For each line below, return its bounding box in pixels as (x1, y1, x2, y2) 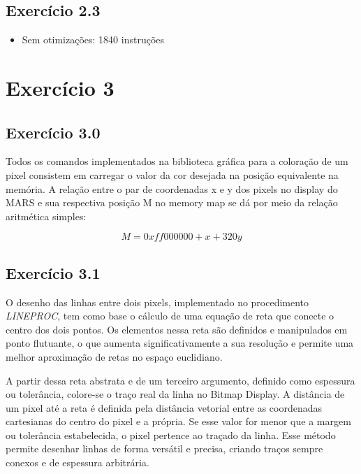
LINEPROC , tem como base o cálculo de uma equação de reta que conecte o (6, 308, 334, 323)
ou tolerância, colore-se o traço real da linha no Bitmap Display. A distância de (6, 387, 345, 401)
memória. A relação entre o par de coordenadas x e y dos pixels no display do (6, 181, 338, 196)
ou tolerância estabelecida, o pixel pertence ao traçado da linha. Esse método (6, 427, 336, 442)
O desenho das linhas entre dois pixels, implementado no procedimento (6, 294, 309, 309)
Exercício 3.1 (6, 261, 101, 283)
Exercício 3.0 (6, 121, 101, 143)
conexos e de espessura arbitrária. (6, 455, 149, 470)
